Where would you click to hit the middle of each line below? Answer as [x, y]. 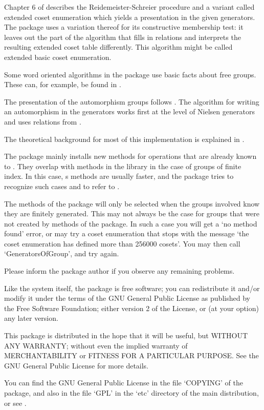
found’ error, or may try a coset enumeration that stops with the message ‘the [127, 233]
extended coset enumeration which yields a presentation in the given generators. [130, 17]
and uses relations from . [43, 121]
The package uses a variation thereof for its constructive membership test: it [124, 27]
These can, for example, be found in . [63, 84]
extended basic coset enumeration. [58, 57]
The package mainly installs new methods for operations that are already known [130, 156]
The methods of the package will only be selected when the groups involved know [132, 203]
